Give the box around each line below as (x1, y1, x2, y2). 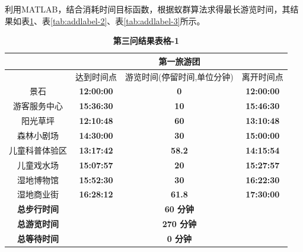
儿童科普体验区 (9, 143, 67, 156)
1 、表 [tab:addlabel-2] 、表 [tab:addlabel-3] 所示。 (30, 14, 205, 27)
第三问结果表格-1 (113, 34, 180, 47)
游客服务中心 (13, 100, 63, 112)
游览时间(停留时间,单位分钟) (125, 70, 234, 82)
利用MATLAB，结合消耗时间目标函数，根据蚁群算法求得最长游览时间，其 (5, 3, 291, 15)
